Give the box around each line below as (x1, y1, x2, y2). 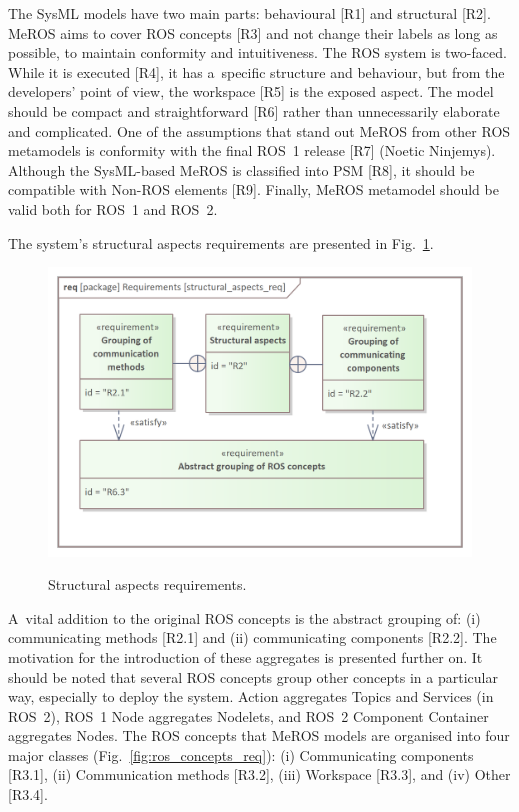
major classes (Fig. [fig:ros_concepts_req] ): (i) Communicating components (8, 744, 474, 765)
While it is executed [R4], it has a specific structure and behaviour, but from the (8, 61, 505, 82)
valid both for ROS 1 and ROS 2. (8, 198, 218, 219)
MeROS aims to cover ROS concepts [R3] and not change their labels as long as (8, 22, 498, 43)
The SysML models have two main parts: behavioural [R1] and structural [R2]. (8, 3, 491, 23)
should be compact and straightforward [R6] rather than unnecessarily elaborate (8, 100, 500, 121)
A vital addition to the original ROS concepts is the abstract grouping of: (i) (8, 607, 481, 628)
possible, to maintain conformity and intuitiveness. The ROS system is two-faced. (8, 42, 507, 63)
